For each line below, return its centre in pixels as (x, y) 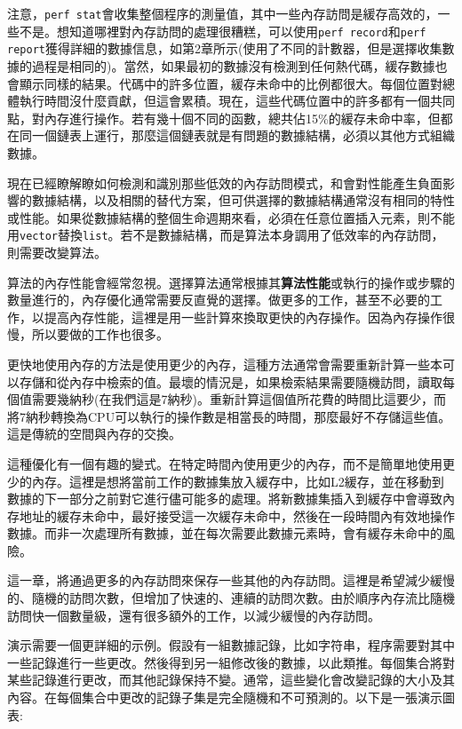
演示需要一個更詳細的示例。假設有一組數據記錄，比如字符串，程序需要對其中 (231, 645)
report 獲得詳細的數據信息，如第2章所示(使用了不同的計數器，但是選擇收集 (225, 48)
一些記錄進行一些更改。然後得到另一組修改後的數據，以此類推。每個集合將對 (231, 662)
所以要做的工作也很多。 (100, 334)
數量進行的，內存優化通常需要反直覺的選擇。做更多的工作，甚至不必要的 (219, 300)
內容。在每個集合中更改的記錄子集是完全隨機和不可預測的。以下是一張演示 (225, 697)
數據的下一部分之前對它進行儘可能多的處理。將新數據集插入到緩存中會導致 (225, 499)
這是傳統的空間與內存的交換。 (94, 434)
